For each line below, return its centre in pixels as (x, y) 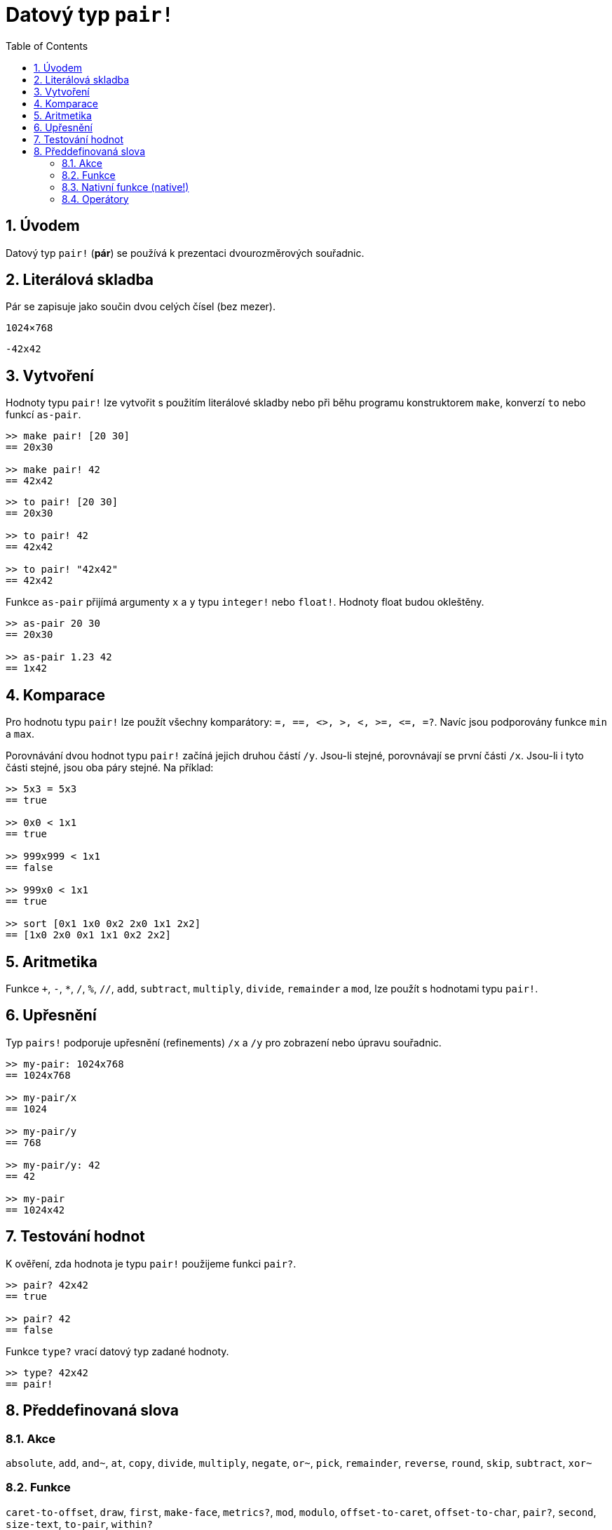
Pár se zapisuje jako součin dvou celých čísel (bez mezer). (141, 307)
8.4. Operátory (95, 199)
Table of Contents (47, 46)
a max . (20, 734)
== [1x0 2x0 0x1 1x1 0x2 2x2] (89, 935)
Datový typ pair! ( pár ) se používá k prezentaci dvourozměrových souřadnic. (185, 253)
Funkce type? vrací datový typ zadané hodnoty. (117, 1351)
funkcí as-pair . (43, 415)
